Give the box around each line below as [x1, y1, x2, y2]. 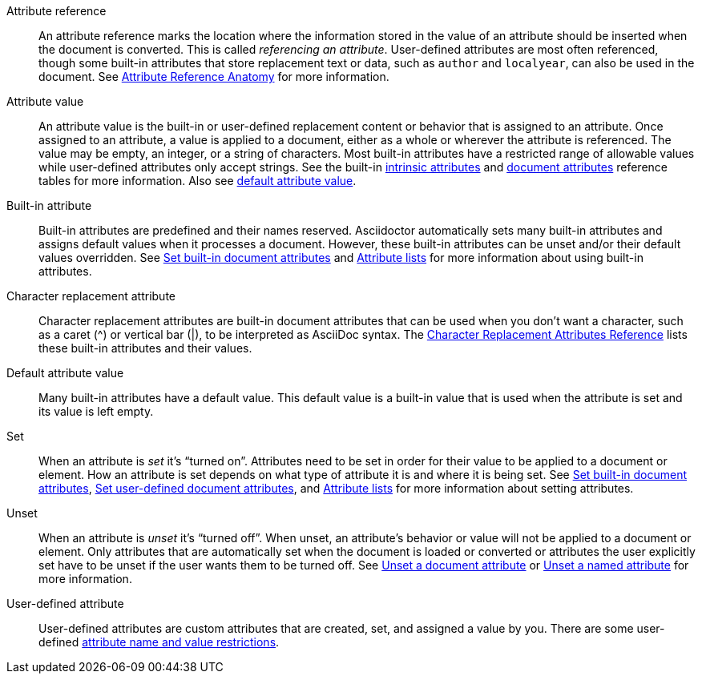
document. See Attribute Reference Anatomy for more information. [38, 70, 389, 83]
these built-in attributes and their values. [38, 341, 252, 355]
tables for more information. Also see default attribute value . [38, 174, 357, 187]
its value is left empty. [38, 404, 154, 418]
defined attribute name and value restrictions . [38, 635, 280, 649]
